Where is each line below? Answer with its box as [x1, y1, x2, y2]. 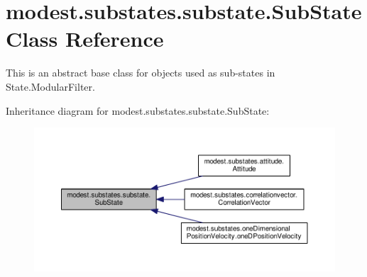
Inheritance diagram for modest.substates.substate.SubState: [6, 103, 270, 118]
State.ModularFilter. [6, 79, 95, 94]
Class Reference [6, 24, 164, 53]
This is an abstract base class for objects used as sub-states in [6, 65, 275, 80]
